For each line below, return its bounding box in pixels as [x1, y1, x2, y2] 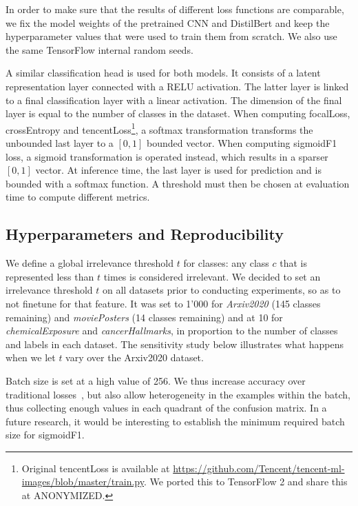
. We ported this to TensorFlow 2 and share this [144, 474, 348, 489]
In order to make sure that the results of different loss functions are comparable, [6, 2, 344, 16]
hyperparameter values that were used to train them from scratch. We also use [6, 29, 337, 43]
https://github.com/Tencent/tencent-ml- [173, 461, 345, 475]
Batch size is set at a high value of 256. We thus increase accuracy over [6, 373, 306, 387]
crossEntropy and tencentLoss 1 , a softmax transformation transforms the [6, 120, 313, 136]
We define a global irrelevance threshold [6, 256, 174, 270]
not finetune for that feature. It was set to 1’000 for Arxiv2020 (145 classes [6, 296, 321, 310]
